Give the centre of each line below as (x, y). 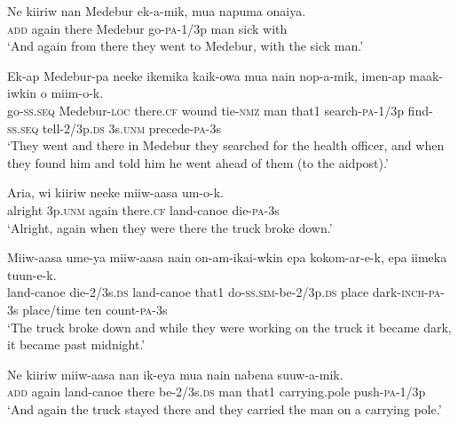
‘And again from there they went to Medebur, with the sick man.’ (186, 46)
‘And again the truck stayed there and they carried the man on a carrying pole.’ (225, 408)
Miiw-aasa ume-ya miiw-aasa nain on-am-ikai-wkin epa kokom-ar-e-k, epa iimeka (227, 257)
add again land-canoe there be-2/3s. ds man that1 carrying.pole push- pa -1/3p (217, 392)
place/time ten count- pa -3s (95, 309)
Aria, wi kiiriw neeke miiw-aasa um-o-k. (115, 192)
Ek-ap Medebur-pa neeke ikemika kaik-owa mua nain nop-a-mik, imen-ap (206, 75)
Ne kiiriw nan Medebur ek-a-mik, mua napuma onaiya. (157, 11)
